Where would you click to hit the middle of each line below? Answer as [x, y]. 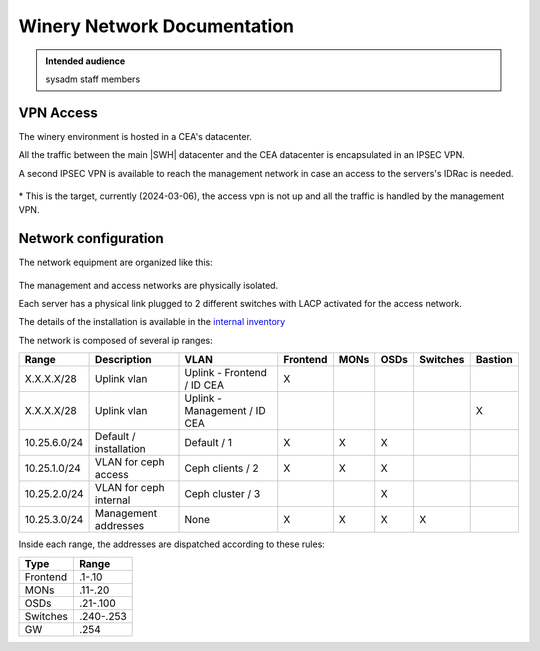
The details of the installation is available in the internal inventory [152, 322]
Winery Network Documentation [156, 26]
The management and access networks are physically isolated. [148, 285]
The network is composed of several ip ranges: [116, 340]
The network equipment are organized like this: [116, 262]
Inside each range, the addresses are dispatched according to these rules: [171, 544]
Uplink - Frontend [225, 373]
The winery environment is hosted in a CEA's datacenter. [135, 136]
